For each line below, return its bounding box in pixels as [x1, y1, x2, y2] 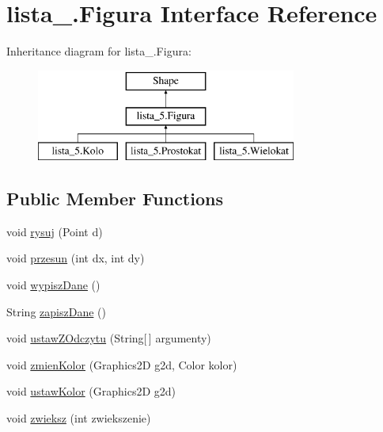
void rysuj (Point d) [6, 223, 103, 239]
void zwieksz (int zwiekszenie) [6, 410, 151, 426]
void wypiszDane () [6, 277, 100, 293]
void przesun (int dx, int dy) [6, 250, 145, 266]
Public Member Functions [6, 186, 223, 211]
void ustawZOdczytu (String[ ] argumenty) [6, 330, 211, 346]
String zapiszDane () [6, 303, 106, 319]
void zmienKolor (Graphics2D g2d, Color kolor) [6, 356, 237, 373]
